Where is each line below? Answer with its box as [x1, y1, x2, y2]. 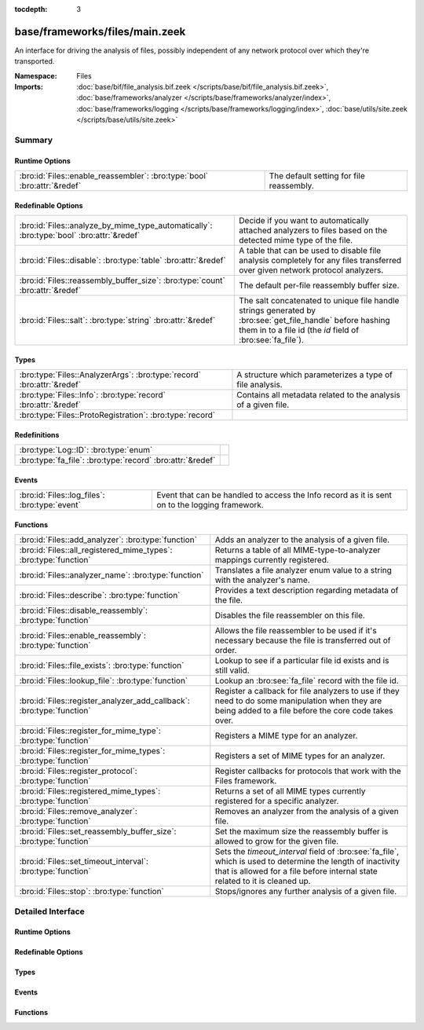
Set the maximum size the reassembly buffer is [214, 826, 389, 837]
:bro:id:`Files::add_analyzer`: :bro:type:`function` [19, 534, 198, 545]
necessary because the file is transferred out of [214, 635, 391, 646]
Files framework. [214, 775, 277, 786]
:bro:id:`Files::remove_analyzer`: [19, 806, 137, 817]
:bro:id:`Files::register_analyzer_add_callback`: [19, 695, 190, 706]
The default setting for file [269, 170, 365, 181]
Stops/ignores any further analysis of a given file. [214, 886, 397, 897]
